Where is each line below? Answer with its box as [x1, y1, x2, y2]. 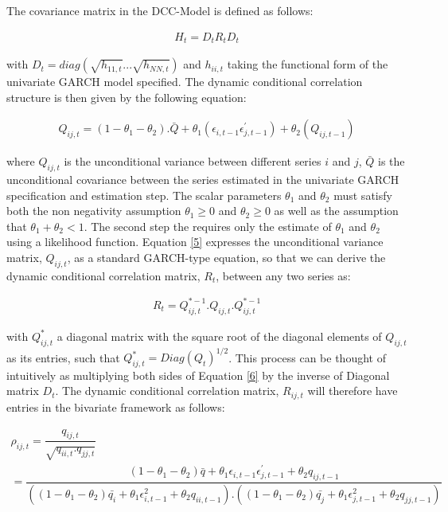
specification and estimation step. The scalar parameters [6, 186, 282, 203]
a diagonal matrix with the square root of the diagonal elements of [56, 327, 382, 344]
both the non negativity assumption [6, 202, 181, 219]
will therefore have [307, 382, 398, 399]
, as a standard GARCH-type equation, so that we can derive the [67, 249, 386, 266]
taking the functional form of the [227, 56, 388, 72]
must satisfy [333, 186, 392, 203]
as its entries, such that [6, 349, 120, 365]
